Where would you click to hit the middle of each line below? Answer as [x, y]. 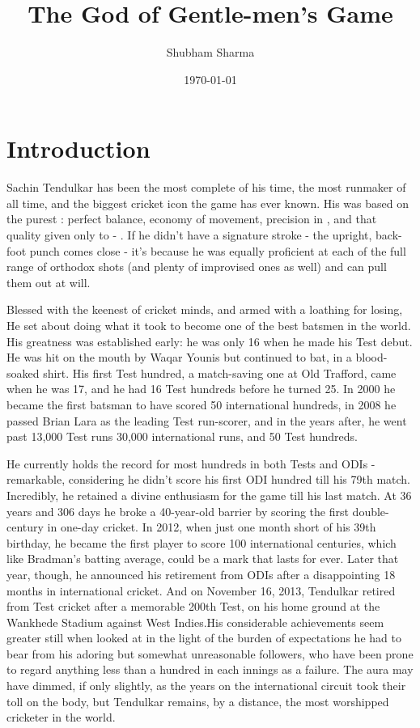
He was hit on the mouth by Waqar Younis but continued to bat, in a [179, 357]
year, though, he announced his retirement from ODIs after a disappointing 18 [201, 574]
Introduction [78, 148]
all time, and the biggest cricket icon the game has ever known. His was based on [208, 203]
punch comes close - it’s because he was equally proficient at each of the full [218, 250]
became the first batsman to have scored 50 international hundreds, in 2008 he [202, 404]
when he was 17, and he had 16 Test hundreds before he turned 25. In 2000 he [201, 389]
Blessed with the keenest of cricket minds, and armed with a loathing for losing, [205, 309]
